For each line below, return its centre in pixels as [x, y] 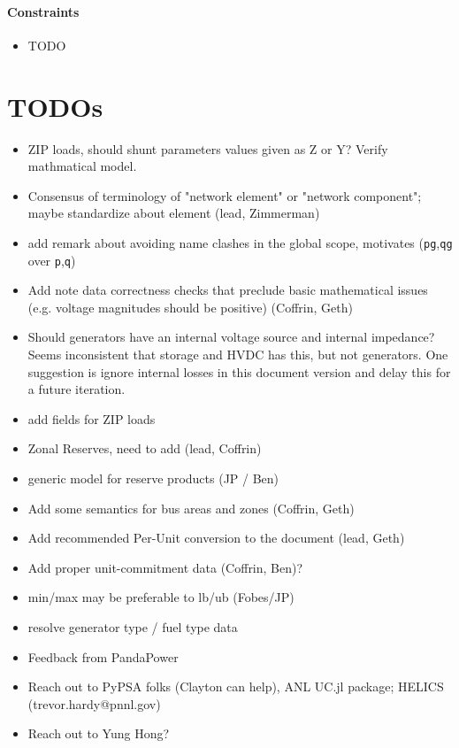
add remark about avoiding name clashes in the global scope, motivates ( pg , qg [240, 242]
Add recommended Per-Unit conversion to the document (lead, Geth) [216, 538]
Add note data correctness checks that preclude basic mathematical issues [228, 290]
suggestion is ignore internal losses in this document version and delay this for [239, 371]
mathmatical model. [82, 166]
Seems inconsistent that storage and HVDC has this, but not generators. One [238, 354]
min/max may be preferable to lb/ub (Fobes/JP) [161, 597]
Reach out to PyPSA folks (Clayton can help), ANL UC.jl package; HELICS [236, 686]
